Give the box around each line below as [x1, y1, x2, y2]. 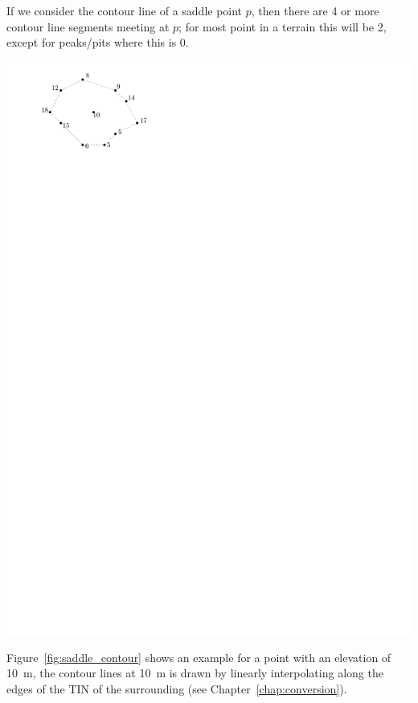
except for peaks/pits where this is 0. [6, 34, 189, 51]
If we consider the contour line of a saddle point [6, 2, 243, 18]
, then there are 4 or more [251, 2, 379, 18]
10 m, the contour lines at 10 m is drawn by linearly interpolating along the [6, 664, 383, 681]
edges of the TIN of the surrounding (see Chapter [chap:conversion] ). [6, 680, 347, 697]
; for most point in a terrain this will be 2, [178, 18, 387, 35]
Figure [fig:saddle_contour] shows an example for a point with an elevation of [6, 648, 391, 665]
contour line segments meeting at [6, 18, 170, 35]
